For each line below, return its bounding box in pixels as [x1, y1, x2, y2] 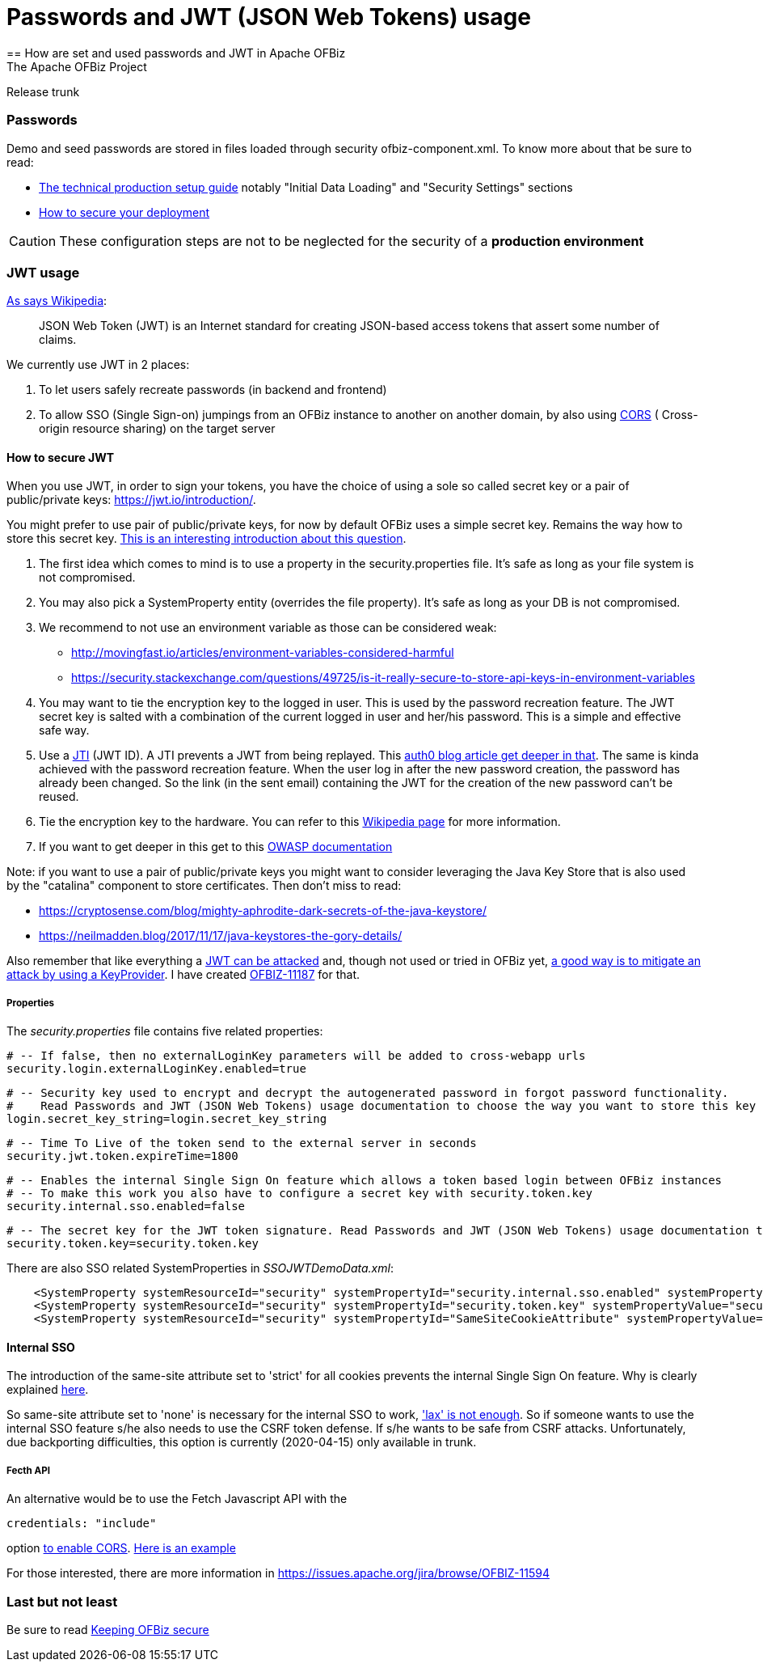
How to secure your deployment [39, 205, 210, 219]
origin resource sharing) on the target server [39, 421, 276, 436]
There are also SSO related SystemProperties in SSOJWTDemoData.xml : [6, 1261, 394, 1276]
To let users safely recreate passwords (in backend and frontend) [39, 383, 387, 397]
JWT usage [6, 264, 80, 281]
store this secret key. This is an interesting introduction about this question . [6, 531, 407, 546]
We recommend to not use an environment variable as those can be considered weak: [39, 620, 497, 635]
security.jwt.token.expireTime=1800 [6, 1149, 238, 1163]
